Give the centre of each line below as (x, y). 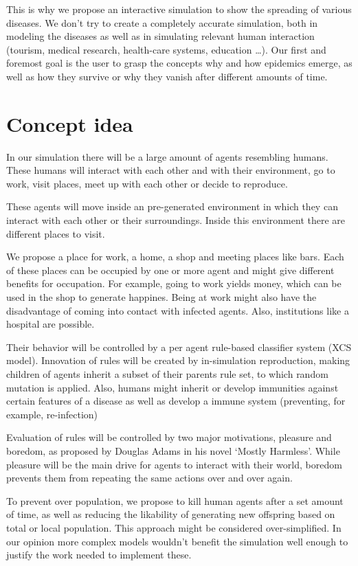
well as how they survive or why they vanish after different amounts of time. (167, 76)
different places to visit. (56, 233)
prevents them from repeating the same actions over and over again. (149, 478)
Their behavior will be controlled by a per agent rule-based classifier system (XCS (179, 347)
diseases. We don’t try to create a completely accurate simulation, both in (162, 22)
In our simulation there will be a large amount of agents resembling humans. (167, 156)
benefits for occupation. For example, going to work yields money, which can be (174, 283)
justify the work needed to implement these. (99, 555)
